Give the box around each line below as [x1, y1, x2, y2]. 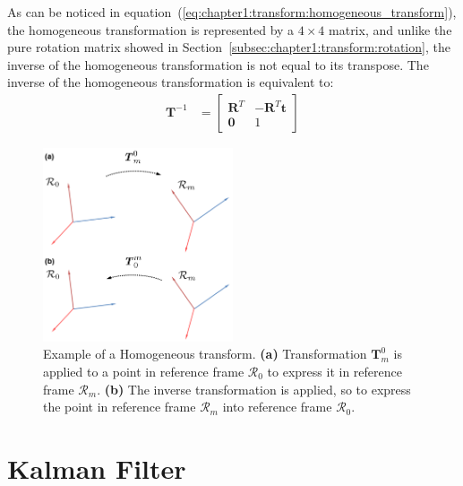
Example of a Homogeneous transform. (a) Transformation [43, 344, 367, 363]
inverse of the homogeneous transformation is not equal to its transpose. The [7, 55, 429, 74]
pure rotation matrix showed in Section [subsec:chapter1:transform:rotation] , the [7, 38, 450, 56]
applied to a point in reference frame [43, 361, 244, 380]
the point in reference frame [43, 397, 196, 416]
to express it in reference [267, 361, 402, 380]
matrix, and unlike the [329, 20, 452, 39]
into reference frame [222, 397, 332, 416]
